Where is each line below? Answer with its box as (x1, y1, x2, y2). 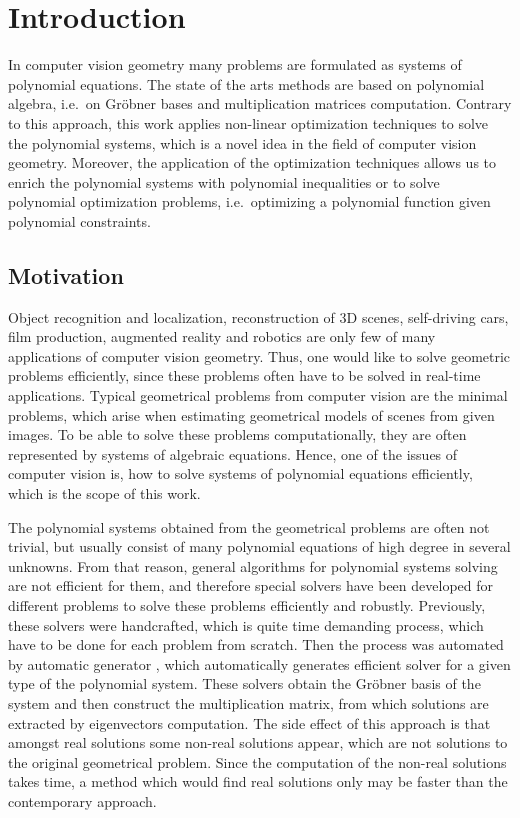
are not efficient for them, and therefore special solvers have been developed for (8, 575, 493, 596)
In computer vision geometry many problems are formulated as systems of (8, 54, 462, 75)
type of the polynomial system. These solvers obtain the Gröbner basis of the (8, 673, 481, 694)
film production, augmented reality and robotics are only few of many (8, 326, 436, 347)
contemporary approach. (8, 790, 157, 811)
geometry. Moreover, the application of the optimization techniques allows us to (8, 152, 497, 173)
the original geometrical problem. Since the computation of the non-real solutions (8, 751, 507, 772)
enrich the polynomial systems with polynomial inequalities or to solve (8, 171, 440, 192)
